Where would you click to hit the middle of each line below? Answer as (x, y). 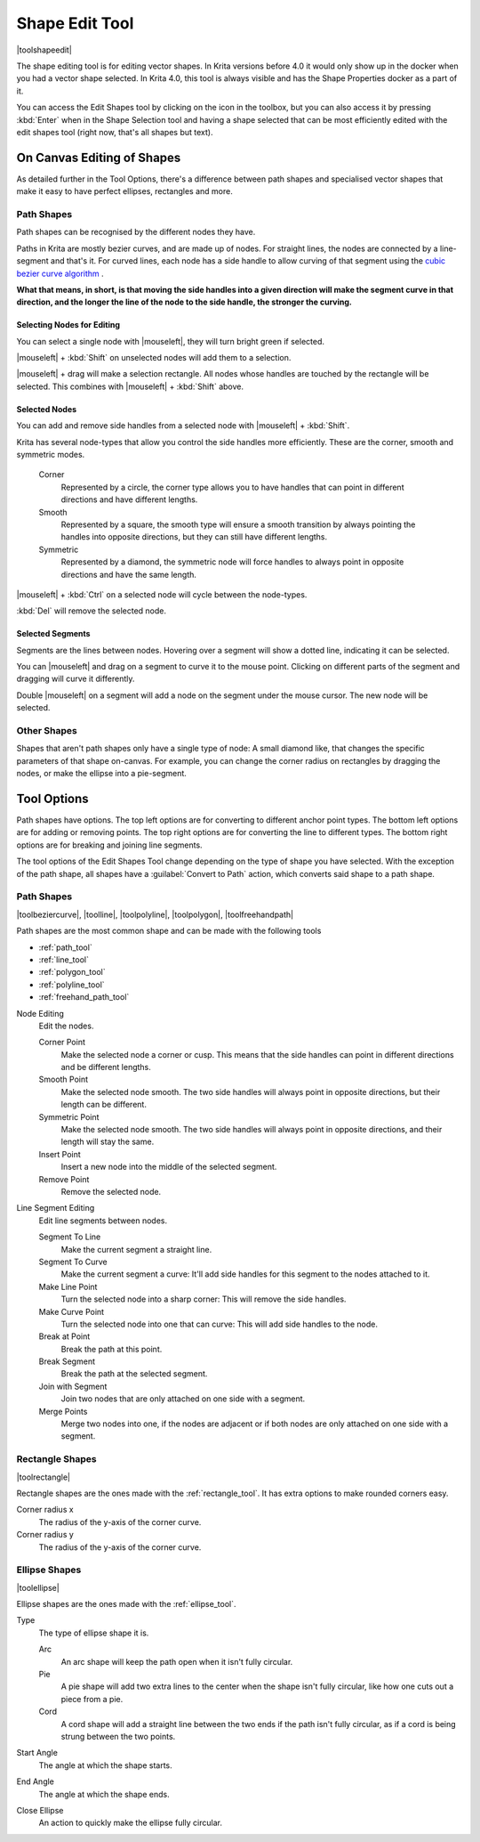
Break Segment (67, 1361)
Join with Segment (73, 1386)
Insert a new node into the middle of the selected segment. (169, 1167)
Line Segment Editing (56, 1208)
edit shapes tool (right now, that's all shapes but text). (115, 132)
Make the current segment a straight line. (136, 1249)
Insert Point (60, 1154)
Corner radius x (45, 1510)
